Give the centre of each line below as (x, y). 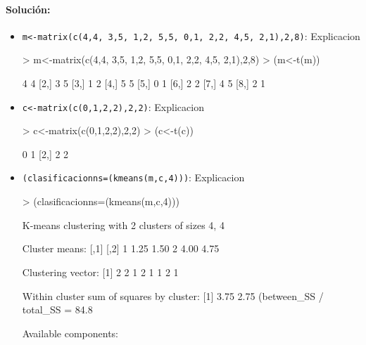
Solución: (28, 9)
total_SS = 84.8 (57, 310)
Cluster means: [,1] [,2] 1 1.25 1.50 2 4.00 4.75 (121, 248)
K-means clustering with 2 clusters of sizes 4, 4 (123, 224)
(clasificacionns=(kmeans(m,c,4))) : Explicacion (133, 177)
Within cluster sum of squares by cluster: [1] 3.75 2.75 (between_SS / (173, 295)
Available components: (70, 333)
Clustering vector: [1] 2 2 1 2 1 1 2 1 (100, 272)
